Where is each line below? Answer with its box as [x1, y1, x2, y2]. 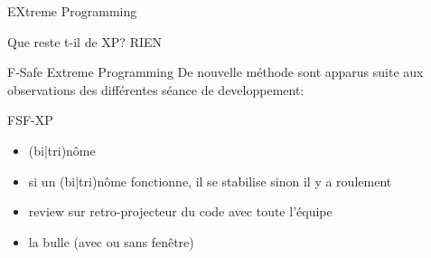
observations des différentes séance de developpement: [7, 80, 305, 99]
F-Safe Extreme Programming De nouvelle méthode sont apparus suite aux [7, 62, 424, 81]
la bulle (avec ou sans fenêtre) [28, 232, 194, 251]
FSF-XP [7, 110, 53, 129]
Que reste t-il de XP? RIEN [7, 32, 163, 51]
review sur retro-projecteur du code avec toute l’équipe [28, 202, 333, 221]
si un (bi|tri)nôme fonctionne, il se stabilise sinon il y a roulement [28, 171, 392, 190]
